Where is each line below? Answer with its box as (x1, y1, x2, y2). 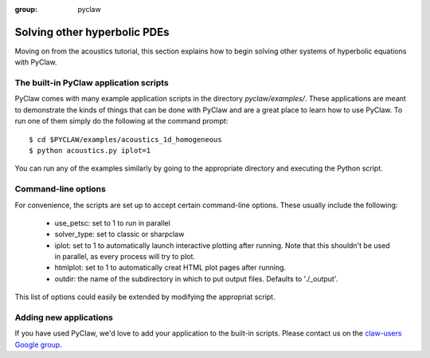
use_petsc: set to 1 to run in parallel (54, 218, 170, 227)
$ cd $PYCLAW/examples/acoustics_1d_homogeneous (29, 135, 222, 144)
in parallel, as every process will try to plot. (54, 252, 195, 262)
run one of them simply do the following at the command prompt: (14, 116, 229, 126)
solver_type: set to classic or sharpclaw (54, 230, 185, 239)
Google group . (14, 340, 63, 349)
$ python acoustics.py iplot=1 (29, 146, 151, 155)
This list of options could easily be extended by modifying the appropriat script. (14, 292, 276, 302)
